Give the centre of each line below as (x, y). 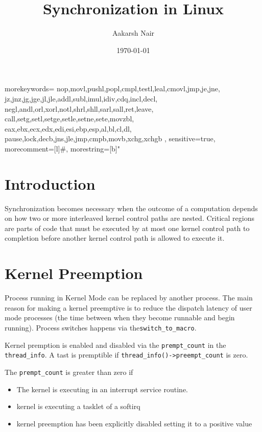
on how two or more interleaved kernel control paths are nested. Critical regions (129, 218)
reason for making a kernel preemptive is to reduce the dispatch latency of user (128, 307)
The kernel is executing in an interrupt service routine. (102, 389)
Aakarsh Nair (133, 33)
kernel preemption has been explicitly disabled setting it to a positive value (134, 423)
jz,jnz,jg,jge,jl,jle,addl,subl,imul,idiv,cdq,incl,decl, (81, 98)
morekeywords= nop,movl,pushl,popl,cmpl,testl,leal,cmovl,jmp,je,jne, (112, 88)
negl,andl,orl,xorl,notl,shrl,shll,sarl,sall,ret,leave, (79, 108)
